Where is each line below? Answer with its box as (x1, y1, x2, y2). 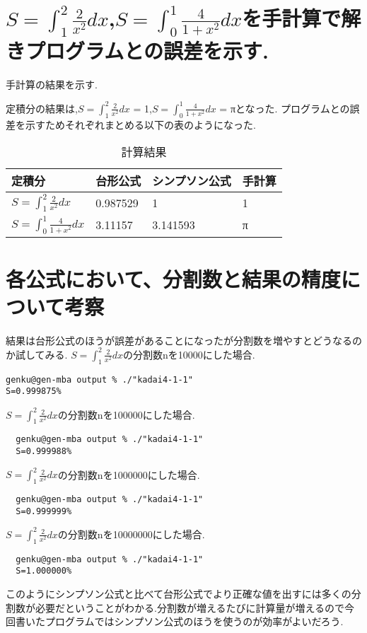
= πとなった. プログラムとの (219, 100, 350, 115)
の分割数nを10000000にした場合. (57, 526, 205, 541)
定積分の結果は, (6, 100, 78, 115)
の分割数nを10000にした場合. (123, 347, 255, 361)
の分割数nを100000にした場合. (57, 407, 195, 422)
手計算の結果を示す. (6, 76, 98, 91)
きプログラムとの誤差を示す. (6, 35, 269, 64)
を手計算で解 (242, 4, 361, 33)
